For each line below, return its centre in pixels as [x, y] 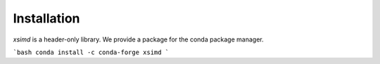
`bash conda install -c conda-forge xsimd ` [91, 52]
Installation [46, 18]
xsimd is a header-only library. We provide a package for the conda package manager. [138, 39]
